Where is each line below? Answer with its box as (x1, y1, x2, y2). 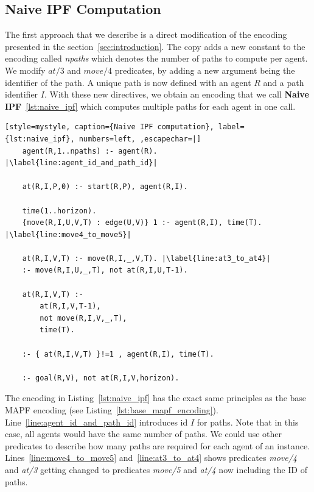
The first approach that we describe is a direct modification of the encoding (5, 28, 287, 41)
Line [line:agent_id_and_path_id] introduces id (5, 415, 188, 428)
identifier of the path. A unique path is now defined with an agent (5, 76, 251, 88)
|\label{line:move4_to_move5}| (5, 230, 131, 239)
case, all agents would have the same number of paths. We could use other (5, 427, 282, 440)
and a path (263, 76, 304, 88)
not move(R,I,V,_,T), (40, 313, 127, 323)
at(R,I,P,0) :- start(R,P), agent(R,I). (22, 182, 188, 191)
